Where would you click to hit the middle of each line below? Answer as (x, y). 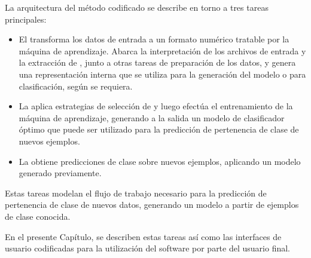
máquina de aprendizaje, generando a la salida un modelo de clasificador (152, 117)
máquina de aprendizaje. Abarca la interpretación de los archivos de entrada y (162, 50)
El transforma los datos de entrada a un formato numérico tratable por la (154, 39)
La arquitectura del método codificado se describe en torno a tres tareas (137, 7)
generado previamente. (60, 173)
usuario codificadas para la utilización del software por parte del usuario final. (147, 248)
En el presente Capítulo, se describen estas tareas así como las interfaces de (143, 236)
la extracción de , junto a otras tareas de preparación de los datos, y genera (157, 62)
